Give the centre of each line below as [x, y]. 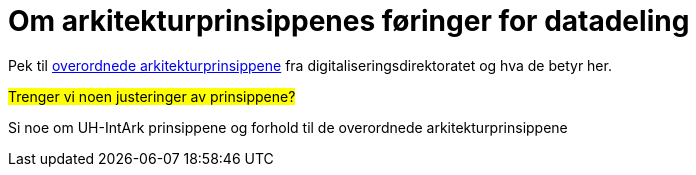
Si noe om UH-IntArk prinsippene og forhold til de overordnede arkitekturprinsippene [288, 127]
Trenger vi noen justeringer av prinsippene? [152, 96]
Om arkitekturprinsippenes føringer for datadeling [349, 21]
